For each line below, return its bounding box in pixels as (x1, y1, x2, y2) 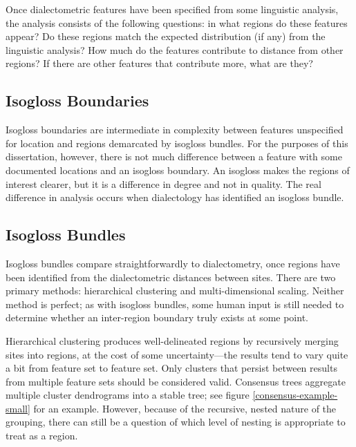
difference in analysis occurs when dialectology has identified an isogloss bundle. (6, 190, 344, 205)
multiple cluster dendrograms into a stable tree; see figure (6, 388, 250, 402)
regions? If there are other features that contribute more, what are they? (6, 56, 313, 70)
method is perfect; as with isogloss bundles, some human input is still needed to (6, 296, 344, 311)
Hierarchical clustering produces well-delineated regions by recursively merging (6, 333, 339, 348)
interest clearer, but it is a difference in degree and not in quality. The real (6, 176, 321, 191)
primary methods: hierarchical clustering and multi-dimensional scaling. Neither (6, 283, 344, 298)
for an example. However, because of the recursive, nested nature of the (33, 401, 337, 415)
